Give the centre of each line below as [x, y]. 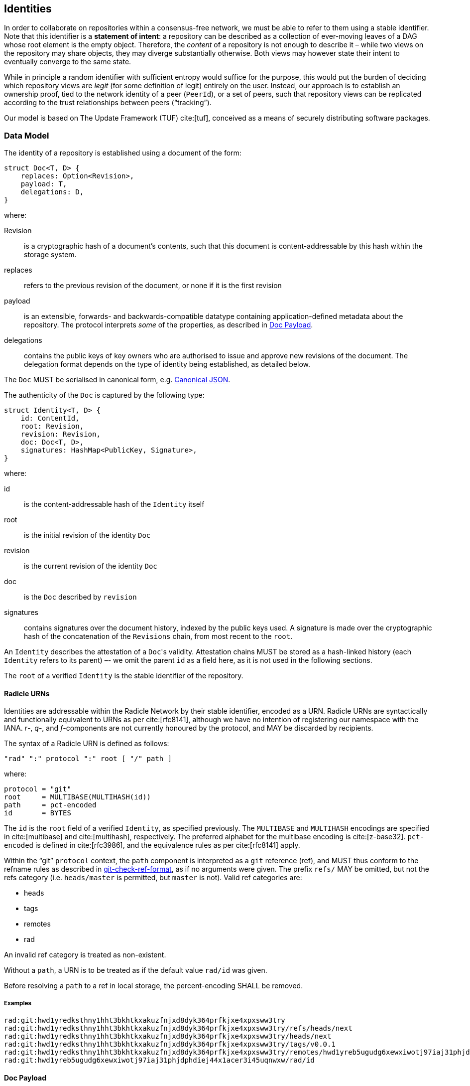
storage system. [50, 255]
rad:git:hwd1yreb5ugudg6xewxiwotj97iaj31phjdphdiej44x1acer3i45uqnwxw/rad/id [159, 1060]
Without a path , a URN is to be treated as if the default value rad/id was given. [136, 970]
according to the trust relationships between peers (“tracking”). [108, 103]
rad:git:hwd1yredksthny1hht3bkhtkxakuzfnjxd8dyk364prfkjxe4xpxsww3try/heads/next [168, 1036]
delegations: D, [52, 192]
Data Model [27, 135]
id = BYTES [38, 813]
